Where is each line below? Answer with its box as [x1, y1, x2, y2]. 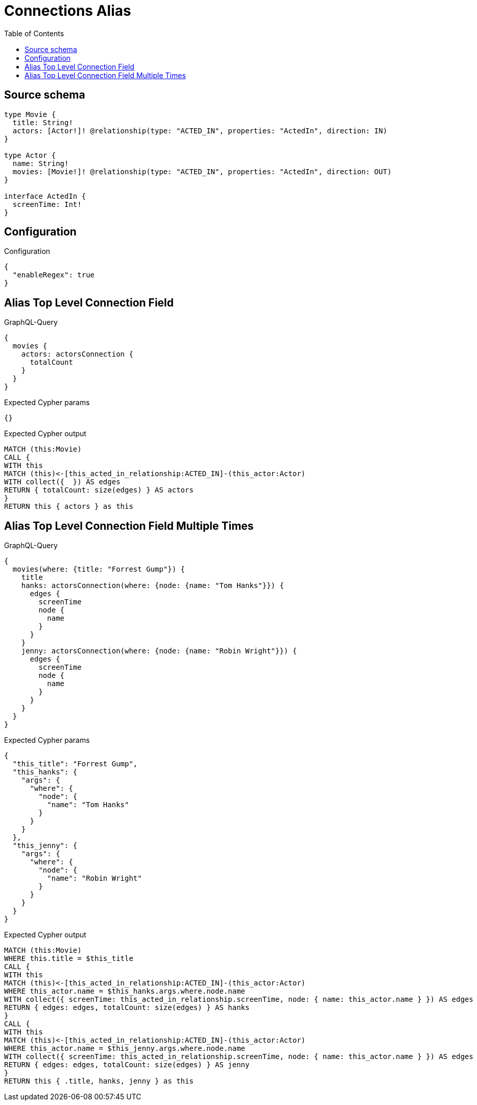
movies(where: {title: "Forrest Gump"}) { [12, 565, 185, 574]
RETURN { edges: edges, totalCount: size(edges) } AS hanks [4, 1003, 250, 1012]
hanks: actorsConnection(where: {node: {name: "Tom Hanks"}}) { [21, 581, 284, 590]
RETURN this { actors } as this [4, 502, 133, 511]
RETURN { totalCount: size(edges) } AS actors [4, 486, 194, 495]
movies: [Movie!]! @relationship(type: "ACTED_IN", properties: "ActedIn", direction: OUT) [12, 167, 392, 176]
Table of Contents [4, 29, 64, 38]
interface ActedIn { [4, 192, 86, 200]
